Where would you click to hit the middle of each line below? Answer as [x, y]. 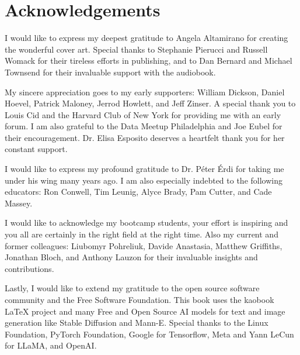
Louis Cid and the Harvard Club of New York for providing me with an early [143, 114]
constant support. [36, 149]
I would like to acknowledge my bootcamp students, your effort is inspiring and [146, 223]
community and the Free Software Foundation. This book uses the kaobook [139, 299]
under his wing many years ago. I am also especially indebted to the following [144, 180]
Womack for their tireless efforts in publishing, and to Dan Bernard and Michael [149, 61]
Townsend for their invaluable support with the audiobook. [110, 72]
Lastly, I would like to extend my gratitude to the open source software [132, 288]
